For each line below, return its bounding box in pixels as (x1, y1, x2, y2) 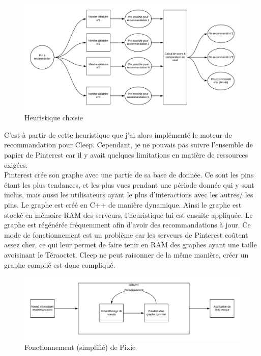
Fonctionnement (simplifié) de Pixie (24, 342, 136, 352)
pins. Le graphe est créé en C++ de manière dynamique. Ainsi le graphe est (4, 199, 242, 210)
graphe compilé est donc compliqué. (4, 259, 115, 270)
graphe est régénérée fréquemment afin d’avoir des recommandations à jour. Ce (4, 219, 251, 230)
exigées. (4, 159, 28, 170)
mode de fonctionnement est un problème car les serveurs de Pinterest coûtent (4, 229, 248, 240)
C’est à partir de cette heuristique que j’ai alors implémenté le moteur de (4, 129, 232, 140)
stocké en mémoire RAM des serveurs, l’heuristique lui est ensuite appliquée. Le (4, 209, 253, 220)
